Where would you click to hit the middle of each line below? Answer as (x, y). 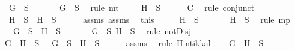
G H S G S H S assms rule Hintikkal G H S (134, 42)
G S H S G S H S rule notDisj (102, 31)
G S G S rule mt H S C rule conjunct (132, 7)
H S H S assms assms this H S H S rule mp (149, 19)
